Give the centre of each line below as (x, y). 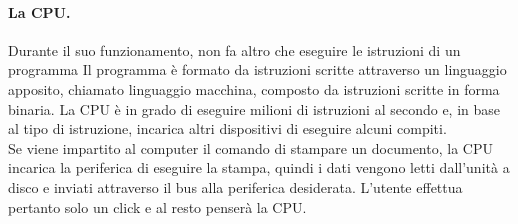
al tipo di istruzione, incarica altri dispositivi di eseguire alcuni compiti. (227, 128)
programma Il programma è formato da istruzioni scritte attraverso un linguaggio (257, 69)
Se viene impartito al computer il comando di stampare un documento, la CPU (250, 147)
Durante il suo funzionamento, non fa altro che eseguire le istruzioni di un (234, 49)
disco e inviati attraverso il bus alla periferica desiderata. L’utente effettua (235, 186)
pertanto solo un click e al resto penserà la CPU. (157, 206)
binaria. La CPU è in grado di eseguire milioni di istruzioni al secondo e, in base (254, 108)
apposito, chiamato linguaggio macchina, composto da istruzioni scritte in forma (254, 88)
